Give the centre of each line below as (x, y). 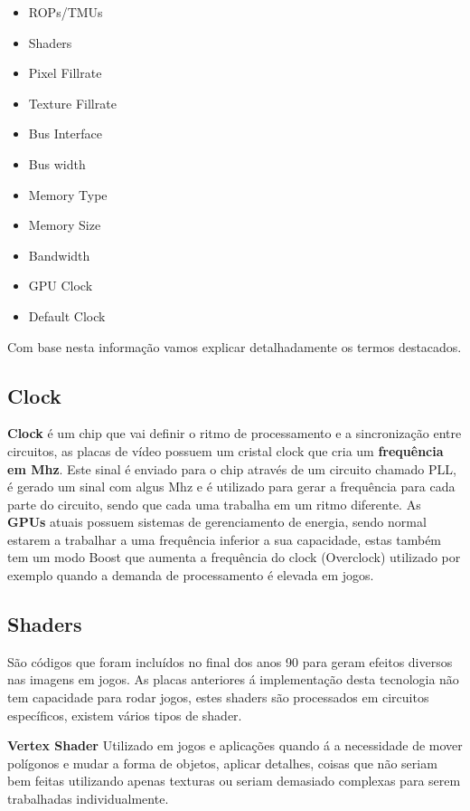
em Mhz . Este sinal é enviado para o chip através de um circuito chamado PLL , (232, 468)
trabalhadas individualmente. (88, 799)
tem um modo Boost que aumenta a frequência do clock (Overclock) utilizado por (234, 557)
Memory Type (68, 194)
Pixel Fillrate (65, 73)
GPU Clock (61, 286)
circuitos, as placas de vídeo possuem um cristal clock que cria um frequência (226, 450)
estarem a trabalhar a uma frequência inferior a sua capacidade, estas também (225, 539)
